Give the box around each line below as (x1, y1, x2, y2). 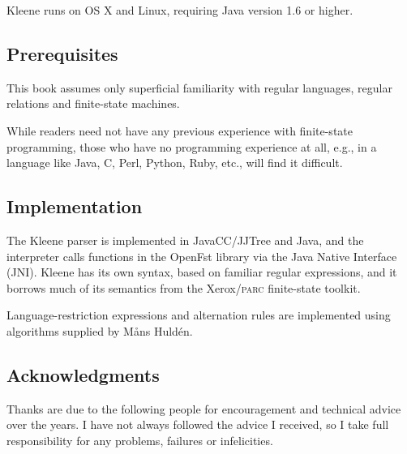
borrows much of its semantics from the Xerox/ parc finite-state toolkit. (6, 279, 361, 296)
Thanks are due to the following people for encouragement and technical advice (6, 400, 401, 417)
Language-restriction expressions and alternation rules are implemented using (6, 306, 391, 323)
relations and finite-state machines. (6, 95, 180, 112)
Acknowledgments (6, 362, 160, 387)
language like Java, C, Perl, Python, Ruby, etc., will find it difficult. (6, 154, 343, 171)
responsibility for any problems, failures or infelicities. (6, 431, 273, 448)
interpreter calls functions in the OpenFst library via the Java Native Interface (6, 247, 397, 264)
